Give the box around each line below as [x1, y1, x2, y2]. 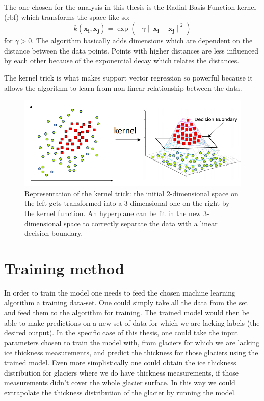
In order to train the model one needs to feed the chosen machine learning [4, 287, 236, 298]
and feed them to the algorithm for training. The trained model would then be [4, 307, 250, 318]
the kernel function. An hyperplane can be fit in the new [24, 207, 201, 218]
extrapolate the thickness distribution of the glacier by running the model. [4, 387, 236, 397]
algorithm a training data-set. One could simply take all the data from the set [4, 297, 248, 308]
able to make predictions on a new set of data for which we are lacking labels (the [4, 317, 260, 328]
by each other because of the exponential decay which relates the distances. [4, 55, 240, 66]
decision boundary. [24, 228, 83, 238]
